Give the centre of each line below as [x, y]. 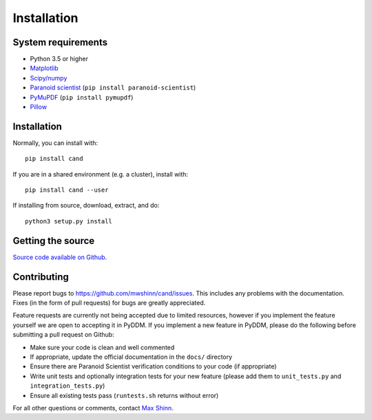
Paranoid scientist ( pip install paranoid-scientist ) [113, 88]
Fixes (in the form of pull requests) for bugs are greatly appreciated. [109, 303]
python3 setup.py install [69, 221]
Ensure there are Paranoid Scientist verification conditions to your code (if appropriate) [153, 366]
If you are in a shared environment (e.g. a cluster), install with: [101, 174]
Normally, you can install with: [55, 143]
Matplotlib [44, 68]
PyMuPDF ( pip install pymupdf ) [82, 97]
